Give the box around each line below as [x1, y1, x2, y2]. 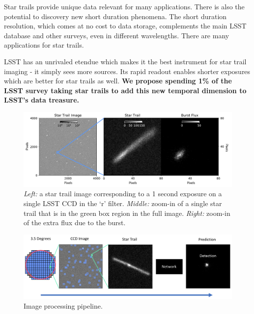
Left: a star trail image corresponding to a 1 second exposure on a [24, 188, 222, 199]
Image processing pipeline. [24, 300, 103, 311]
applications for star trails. [4, 40, 84, 50]
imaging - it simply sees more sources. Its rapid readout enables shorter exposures [4, 66, 251, 76]
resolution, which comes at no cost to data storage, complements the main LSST [4, 21, 247, 31]
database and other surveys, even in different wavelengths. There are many [4, 30, 229, 40]
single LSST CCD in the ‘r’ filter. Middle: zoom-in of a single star [24, 198, 222, 208]
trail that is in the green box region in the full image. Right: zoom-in [24, 208, 230, 218]
